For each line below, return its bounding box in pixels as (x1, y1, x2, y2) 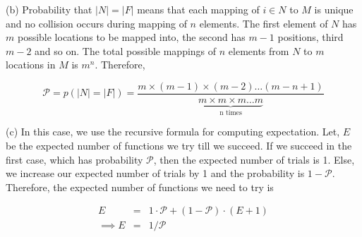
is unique (314, 2, 354, 16)
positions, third (277, 30, 344, 44)
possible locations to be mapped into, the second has (17, 30, 246, 44)
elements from (228, 43, 289, 58)
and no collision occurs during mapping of (6, 16, 187, 30)
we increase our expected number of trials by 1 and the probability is (6, 166, 305, 181)
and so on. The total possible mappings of (35, 43, 217, 58)
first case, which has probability (6, 152, 143, 166)
